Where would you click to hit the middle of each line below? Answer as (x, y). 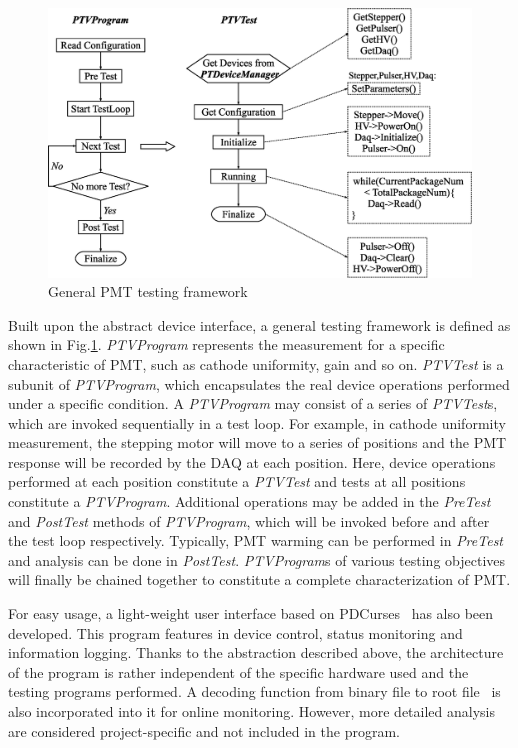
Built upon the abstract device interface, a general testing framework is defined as (259, 324)
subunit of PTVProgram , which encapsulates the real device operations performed (259, 383)
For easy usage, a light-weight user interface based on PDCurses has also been (251, 613)
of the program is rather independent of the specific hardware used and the (238, 671)
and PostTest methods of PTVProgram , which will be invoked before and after (249, 520)
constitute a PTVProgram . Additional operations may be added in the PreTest (249, 501)
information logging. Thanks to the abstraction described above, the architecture (256, 652)
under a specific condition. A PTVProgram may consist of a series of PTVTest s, (253, 403)
